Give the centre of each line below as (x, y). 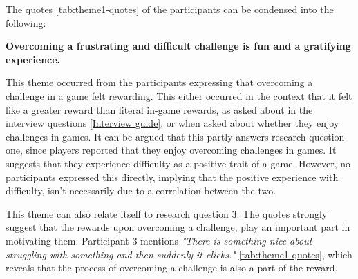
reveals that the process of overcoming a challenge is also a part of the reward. (172, 268)
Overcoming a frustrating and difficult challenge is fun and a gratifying (178, 46)
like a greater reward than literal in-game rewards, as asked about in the (159, 109)
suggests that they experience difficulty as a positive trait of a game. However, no (178, 163)
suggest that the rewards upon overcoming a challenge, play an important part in (178, 227)
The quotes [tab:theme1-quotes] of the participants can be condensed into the (170, 9)
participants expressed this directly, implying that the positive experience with (172, 177)
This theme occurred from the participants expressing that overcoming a (159, 82)
